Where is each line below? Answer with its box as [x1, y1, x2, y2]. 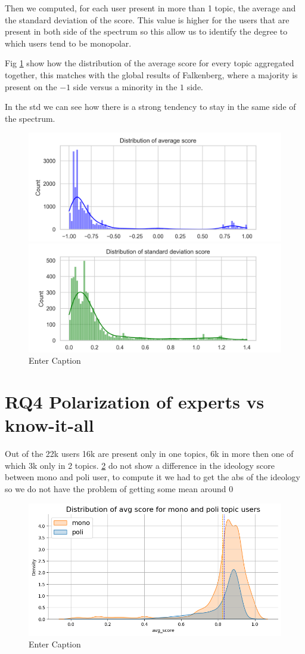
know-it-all [5, 413, 94, 437]
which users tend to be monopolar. [5, 36, 132, 49]
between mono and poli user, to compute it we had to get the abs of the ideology [5, 471, 300, 483]
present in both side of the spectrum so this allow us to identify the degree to [5, 25, 288, 38]
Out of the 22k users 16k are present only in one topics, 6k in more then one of [5, 447, 294, 460]
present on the [5, 80, 57, 93]
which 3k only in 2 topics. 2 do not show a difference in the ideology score [5, 459, 275, 471]
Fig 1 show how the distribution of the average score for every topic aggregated [5, 57, 294, 69]
